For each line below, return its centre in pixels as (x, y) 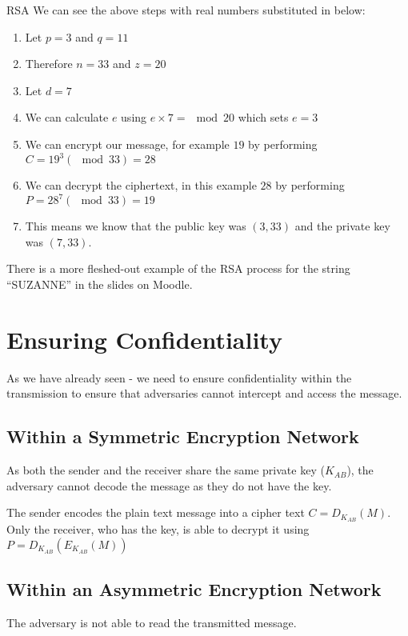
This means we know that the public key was (136, 226)
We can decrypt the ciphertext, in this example (141, 185)
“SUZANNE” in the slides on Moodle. (100, 284)
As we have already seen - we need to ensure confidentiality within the (179, 377)
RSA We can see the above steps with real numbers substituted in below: (186, 10)
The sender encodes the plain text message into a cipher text (156, 512)
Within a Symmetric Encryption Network (183, 436)
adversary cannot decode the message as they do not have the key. (169, 485)
